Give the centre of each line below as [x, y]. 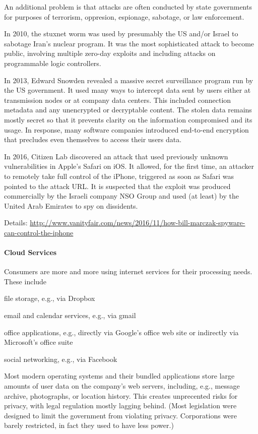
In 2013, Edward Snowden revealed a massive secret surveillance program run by [129, 80]
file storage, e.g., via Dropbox [50, 298]
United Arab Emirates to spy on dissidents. [71, 205]
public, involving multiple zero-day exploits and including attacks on [110, 53]
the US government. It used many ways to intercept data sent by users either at [127, 90]
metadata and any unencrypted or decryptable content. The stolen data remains [128, 110]
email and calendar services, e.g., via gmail [70, 315]
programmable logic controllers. [53, 63]
